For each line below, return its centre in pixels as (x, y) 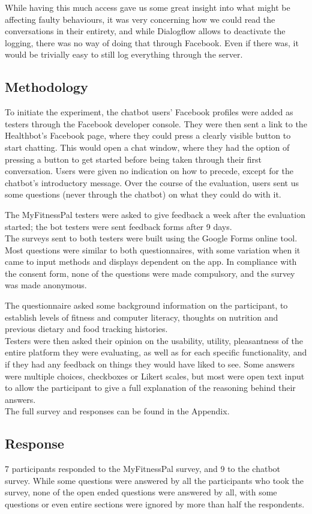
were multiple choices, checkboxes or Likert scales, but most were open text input (155, 376)
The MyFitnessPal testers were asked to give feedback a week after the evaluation (155, 214)
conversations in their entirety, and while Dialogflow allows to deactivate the (145, 31)
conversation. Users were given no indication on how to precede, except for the (149, 171)
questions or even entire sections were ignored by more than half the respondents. (155, 504)
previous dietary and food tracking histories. (86, 329)
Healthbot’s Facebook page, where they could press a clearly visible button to (148, 135)
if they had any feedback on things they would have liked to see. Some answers (150, 364)
